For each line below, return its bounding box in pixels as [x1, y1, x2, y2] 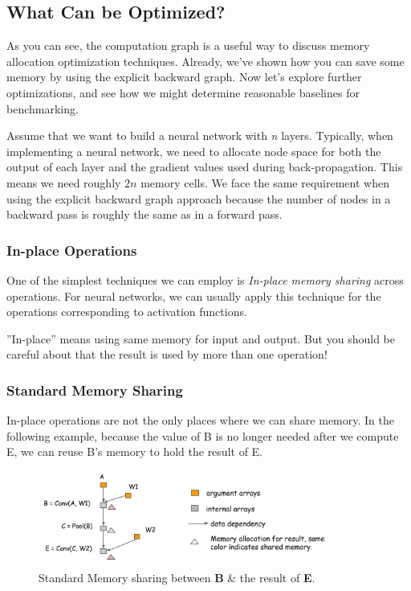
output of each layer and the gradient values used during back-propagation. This [6, 158, 403, 175]
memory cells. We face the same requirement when [140, 174, 389, 191]
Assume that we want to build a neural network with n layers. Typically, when [6, 127, 393, 144]
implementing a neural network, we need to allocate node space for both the [6, 142, 381, 159]
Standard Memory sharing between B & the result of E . [39, 568, 315, 585]
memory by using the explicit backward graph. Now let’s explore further [6, 68, 362, 85]
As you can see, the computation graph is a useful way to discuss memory [6, 37, 370, 54]
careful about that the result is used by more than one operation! [6, 346, 328, 363]
